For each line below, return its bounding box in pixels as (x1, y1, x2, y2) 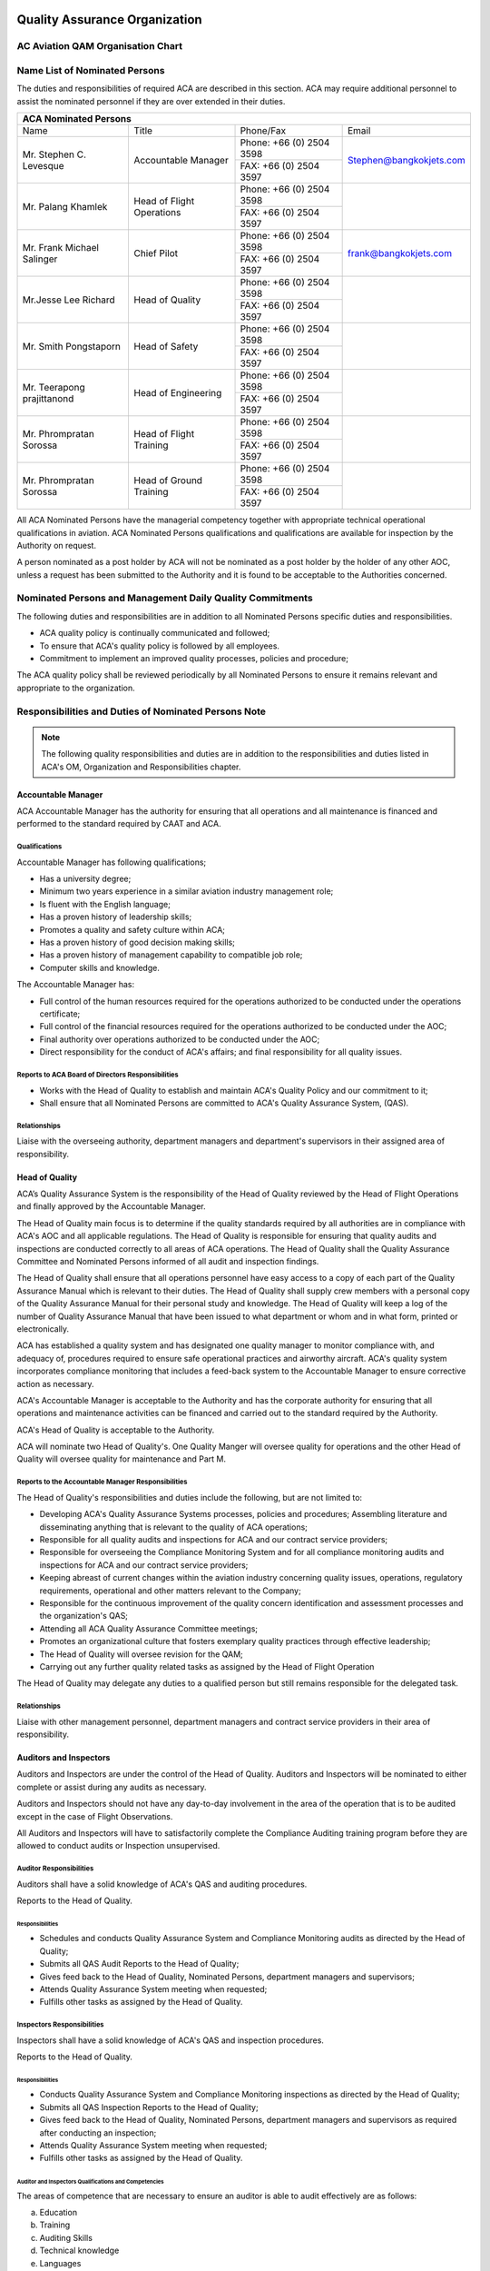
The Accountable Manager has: (16, 979, 135, 990)
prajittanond (22, 392, 74, 404)
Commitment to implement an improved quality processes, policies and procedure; (39, 652, 349, 663)
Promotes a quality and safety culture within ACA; (39, 924, 226, 935)
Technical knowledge (39, 2245, 120, 2256)
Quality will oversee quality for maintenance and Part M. (16, 1453, 227, 1464)
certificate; (39, 1008, 81, 1019)
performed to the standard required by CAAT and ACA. (16, 818, 221, 829)
